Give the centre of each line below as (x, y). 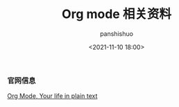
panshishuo (117, 33)
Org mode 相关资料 (117, 14)
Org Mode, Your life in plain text (52, 96)
